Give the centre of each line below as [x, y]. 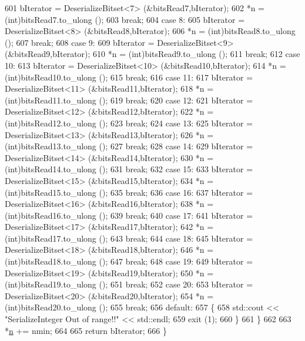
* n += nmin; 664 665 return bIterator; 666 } [86, 330]
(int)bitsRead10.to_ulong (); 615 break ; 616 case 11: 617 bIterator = [129, 77]
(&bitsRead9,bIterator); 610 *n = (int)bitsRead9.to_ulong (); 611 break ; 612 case [152, 54]
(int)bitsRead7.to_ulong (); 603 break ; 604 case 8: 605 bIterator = [125, 19]
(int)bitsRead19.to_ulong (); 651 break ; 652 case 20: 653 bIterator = [129, 284]
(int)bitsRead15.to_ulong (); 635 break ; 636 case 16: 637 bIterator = [129, 192]
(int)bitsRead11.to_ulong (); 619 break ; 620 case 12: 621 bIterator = [129, 100]
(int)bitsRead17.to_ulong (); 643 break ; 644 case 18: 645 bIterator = [129, 238]
